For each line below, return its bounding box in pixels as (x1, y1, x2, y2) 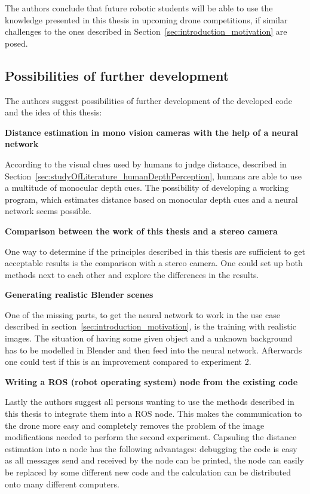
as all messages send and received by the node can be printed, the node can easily (5, 454, 304, 466)
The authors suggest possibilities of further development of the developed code (5, 94, 292, 106)
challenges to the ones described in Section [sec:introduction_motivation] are (5, 25, 287, 38)
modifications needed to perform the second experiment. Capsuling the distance (5, 431, 297, 443)
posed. (5, 36, 28, 49)
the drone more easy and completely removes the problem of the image (5, 419, 265, 431)
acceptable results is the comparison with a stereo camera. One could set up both (5, 257, 303, 269)
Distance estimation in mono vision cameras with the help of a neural (5, 126, 298, 138)
